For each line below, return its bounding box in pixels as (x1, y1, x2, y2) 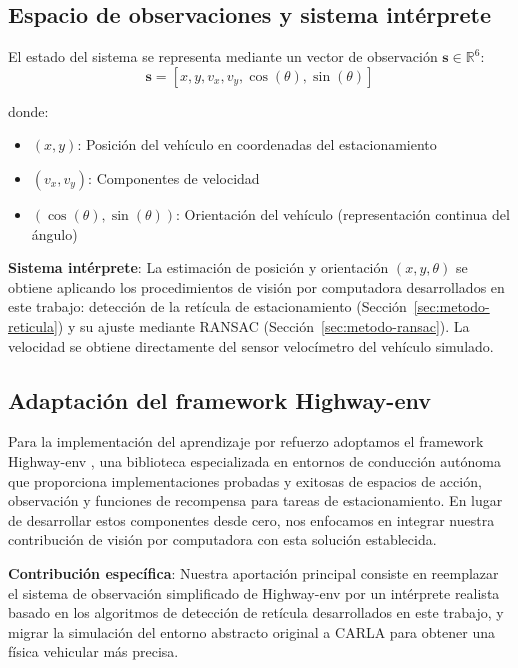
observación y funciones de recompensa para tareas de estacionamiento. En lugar (8, 490, 503, 511)
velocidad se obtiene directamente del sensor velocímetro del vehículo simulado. (8, 335, 494, 356)
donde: (8, 100, 49, 121)
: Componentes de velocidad (88, 167, 260, 188)
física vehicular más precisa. (8, 641, 179, 662)
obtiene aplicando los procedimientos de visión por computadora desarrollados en (8, 276, 505, 297)
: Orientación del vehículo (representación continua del (176, 203, 510, 224)
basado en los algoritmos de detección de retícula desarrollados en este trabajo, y (8, 602, 504, 623)
